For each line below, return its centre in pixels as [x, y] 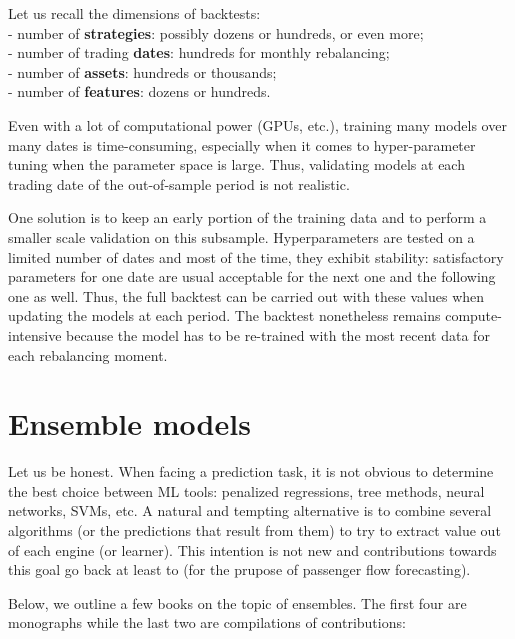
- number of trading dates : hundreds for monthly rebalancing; [199, 52]
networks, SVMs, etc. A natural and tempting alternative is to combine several [250, 510]
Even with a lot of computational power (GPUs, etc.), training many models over [257, 124]
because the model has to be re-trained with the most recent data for [278, 334]
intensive [35, 334]
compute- [473, 315]
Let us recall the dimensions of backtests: [134, 13]
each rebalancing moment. [88, 354]
